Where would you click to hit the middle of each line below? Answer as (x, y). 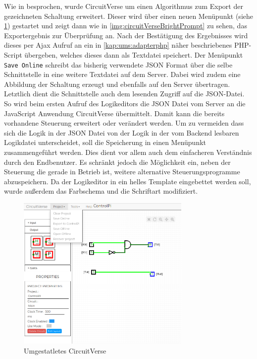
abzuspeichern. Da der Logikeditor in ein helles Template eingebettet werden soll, (128, 181)
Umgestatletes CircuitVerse (65, 350)
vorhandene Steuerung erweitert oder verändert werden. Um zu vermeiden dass (124, 123)
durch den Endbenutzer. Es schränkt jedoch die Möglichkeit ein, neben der (117, 162)
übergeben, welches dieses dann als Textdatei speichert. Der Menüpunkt (134, 54)
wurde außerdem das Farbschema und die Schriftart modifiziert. (101, 191)
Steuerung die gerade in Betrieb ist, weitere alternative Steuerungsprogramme (122, 172)
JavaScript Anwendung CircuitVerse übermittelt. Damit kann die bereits (114, 113)
